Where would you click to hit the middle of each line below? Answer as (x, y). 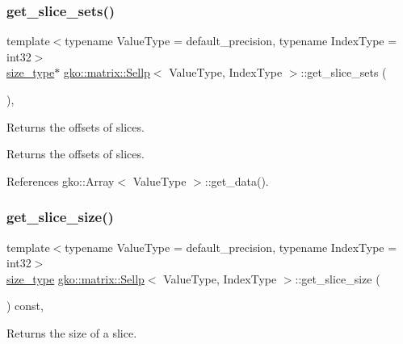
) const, (25, 306)
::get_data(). (237, 180)
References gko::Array (61, 180)
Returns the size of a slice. (72, 332)
